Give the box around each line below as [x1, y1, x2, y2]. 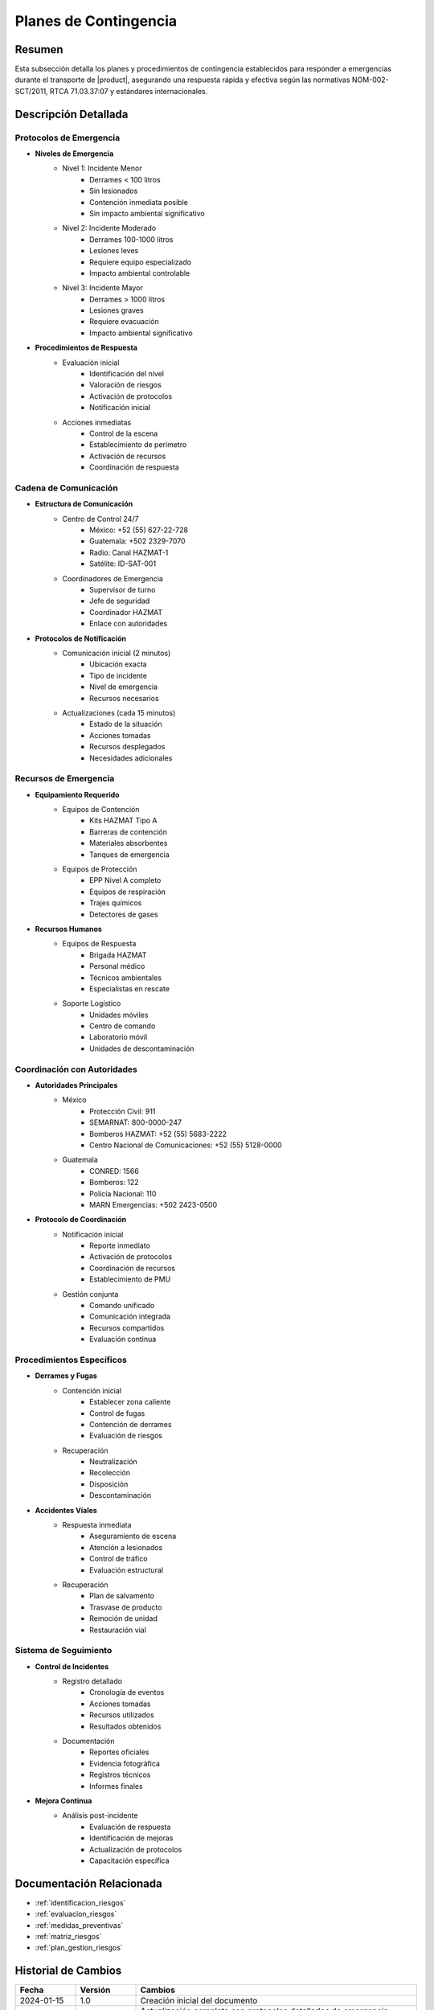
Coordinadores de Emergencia [62, 573, 164, 583]
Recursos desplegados [89, 742, 166, 752]
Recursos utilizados [89, 1710, 154, 1720]
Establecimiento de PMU [89, 1274, 171, 1284]
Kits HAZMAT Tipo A [89, 816, 158, 826]
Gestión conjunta [62, 1289, 119, 1298]
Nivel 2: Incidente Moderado [62, 224, 157, 233]
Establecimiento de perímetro [89, 440, 187, 449]
